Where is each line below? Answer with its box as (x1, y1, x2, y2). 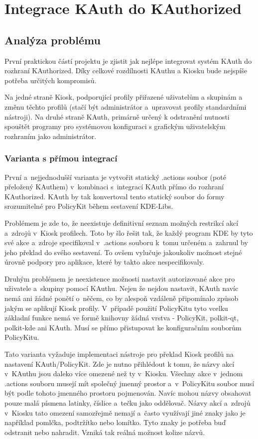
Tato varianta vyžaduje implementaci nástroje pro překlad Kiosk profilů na (4, 349, 234, 359)
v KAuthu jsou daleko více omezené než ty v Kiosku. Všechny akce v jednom (4, 368, 243, 379)
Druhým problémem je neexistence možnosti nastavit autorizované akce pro (4, 273, 235, 284)
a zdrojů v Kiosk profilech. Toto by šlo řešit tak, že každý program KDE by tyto (4, 227, 253, 238)
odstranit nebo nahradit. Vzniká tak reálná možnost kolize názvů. (4, 427, 205, 437)
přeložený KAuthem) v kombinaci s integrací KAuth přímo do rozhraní (4, 181, 224, 192)
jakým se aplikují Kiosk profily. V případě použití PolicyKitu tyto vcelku (4, 302, 228, 313)
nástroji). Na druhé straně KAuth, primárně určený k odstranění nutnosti (4, 111, 230, 122)
